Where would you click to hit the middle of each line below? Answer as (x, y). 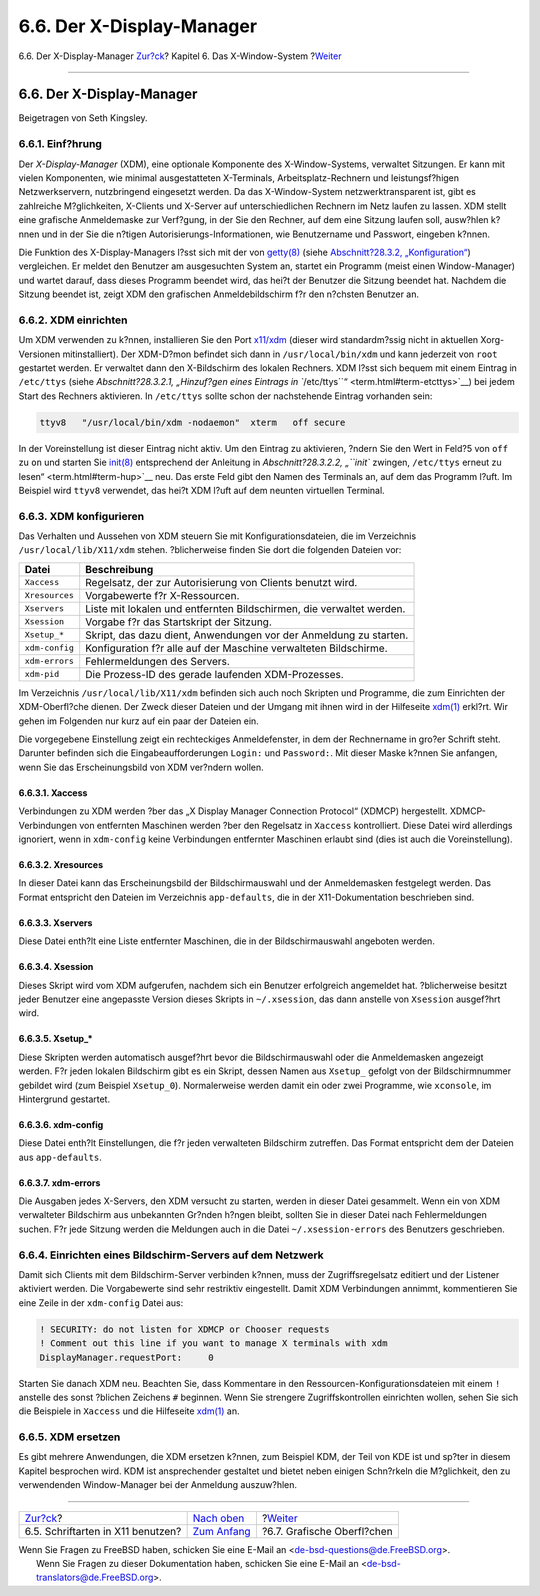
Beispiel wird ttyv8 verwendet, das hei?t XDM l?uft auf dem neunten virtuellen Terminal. (201, 490)
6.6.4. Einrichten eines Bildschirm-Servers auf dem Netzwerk (171, 1255)
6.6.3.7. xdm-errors (59, 1182)
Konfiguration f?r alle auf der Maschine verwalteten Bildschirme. (237, 648)
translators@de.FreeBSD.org (95, 1577)
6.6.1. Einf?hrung (60, 144)
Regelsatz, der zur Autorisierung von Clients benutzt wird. (221, 582)
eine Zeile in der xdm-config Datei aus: (101, 1302)
